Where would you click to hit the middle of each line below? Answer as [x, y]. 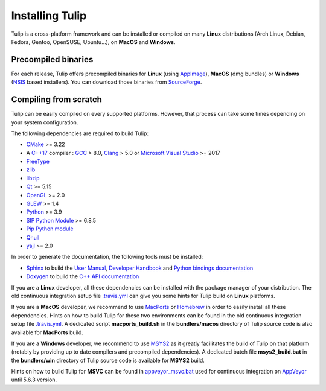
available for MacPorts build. [47, 332]
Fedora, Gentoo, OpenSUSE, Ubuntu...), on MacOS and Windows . [93, 42]
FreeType [38, 161]
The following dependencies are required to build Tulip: [80, 133]
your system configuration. [45, 122]
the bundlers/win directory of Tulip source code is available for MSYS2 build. [108, 360]
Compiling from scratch [57, 100]
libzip [33, 178]
